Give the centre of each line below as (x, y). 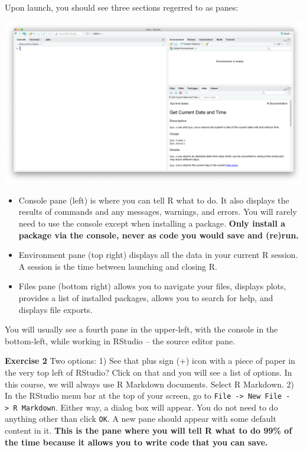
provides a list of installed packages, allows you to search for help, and (146, 298)
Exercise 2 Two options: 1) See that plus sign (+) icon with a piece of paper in (150, 361)
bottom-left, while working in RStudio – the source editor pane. (120, 340)
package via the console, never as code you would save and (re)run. (159, 235)
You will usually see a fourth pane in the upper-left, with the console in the (141, 329)
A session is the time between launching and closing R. (118, 266)
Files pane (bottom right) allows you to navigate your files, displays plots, (152, 286)
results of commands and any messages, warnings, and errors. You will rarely (158, 212)
